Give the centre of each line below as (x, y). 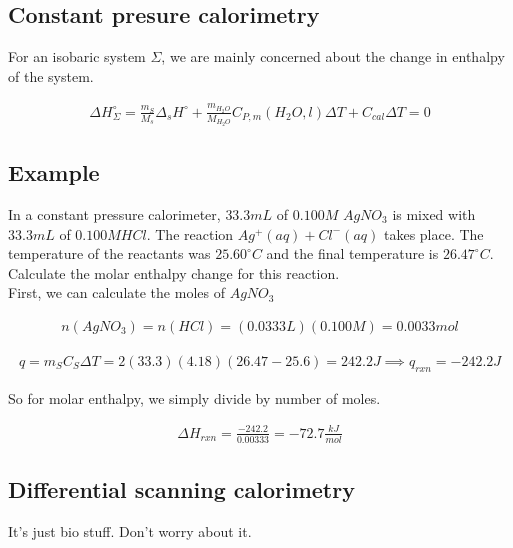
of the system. (51, 75)
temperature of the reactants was (109, 253)
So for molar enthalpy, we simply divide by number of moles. (194, 397)
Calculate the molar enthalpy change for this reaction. (174, 272)
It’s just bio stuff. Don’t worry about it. (130, 531)
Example (54, 172)
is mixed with (434, 214)
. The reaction (190, 233)
